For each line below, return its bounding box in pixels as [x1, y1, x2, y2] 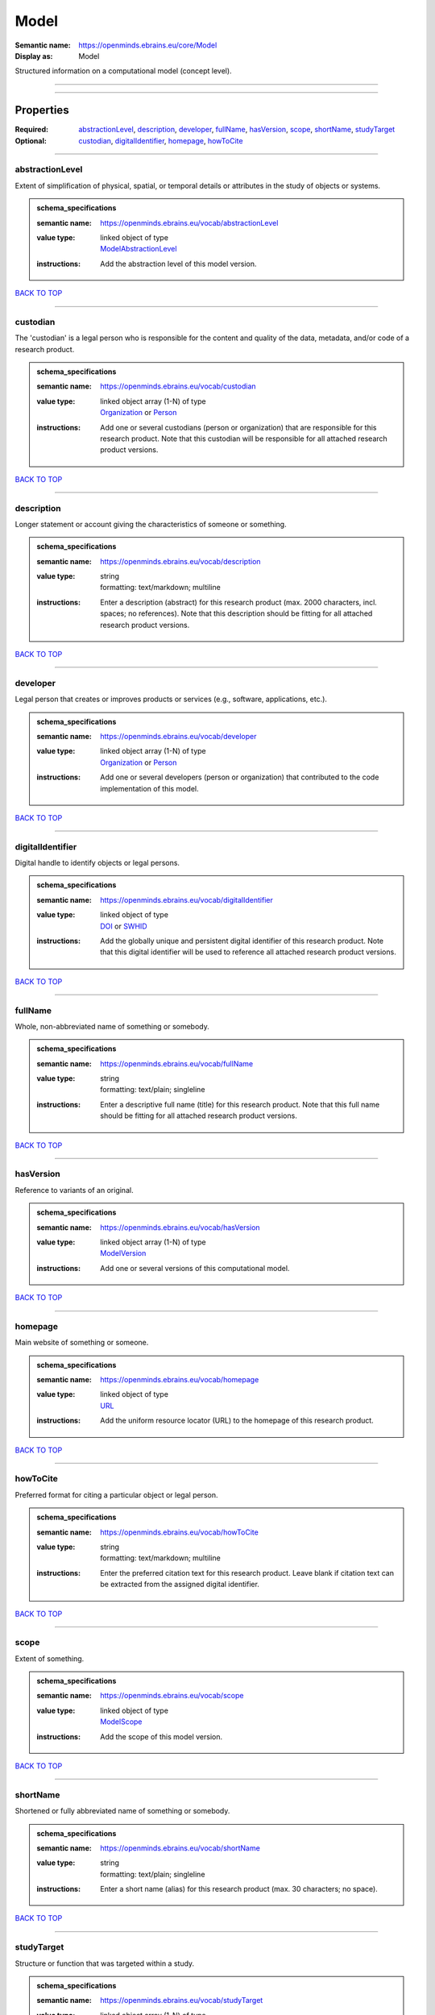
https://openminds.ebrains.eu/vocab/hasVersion [100, 1222, 261, 1232]
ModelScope [100, 1717, 143, 1726]
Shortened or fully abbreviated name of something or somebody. [14, 1806, 230, 1816]
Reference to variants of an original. [14, 1185, 134, 1194]
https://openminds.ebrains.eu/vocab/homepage [100, 1375, 259, 1385]
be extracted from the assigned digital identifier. [100, 1580, 259, 1589]
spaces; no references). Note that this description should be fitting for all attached [100, 609, 373, 618]
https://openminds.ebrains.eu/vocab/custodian [100, 381, 257, 391]
